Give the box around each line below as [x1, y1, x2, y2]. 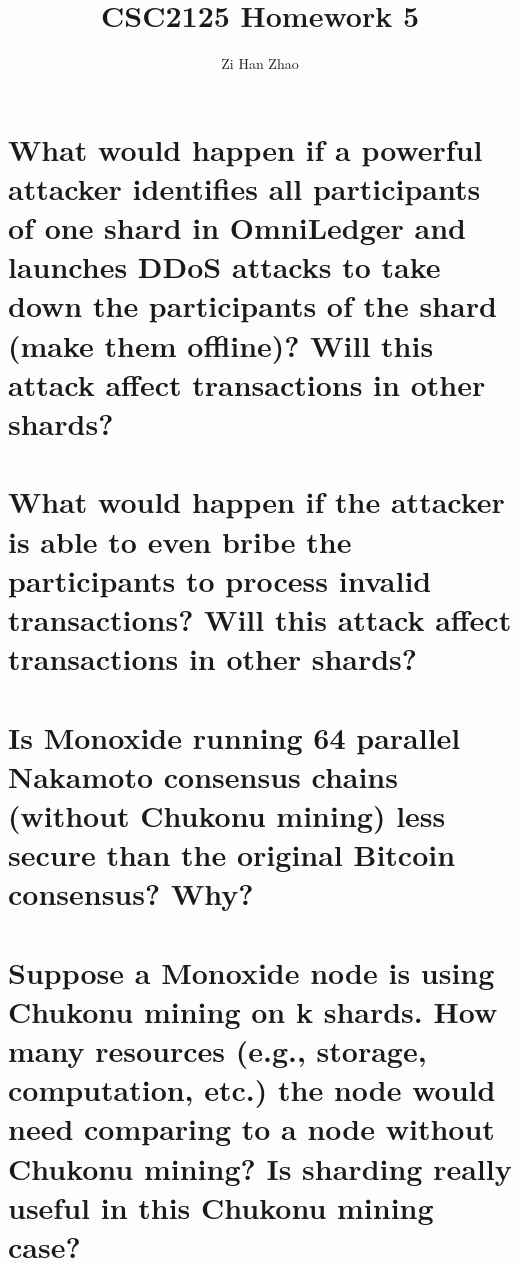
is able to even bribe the [8, 520, 352, 561]
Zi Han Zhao [221, 53, 299, 74]
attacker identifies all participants [8, 167, 481, 208]
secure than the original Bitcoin [8, 834, 456, 875]
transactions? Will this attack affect [8, 598, 512, 639]
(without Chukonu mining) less [8, 794, 446, 835]
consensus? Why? [8, 873, 254, 914]
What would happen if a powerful [8, 128, 483, 169]
